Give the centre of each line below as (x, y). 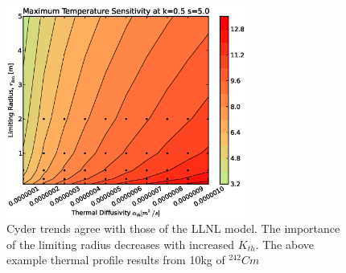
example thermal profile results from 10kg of (116, 260)
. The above (284, 244)
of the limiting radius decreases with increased (121, 244)
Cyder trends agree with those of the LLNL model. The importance (173, 228)
